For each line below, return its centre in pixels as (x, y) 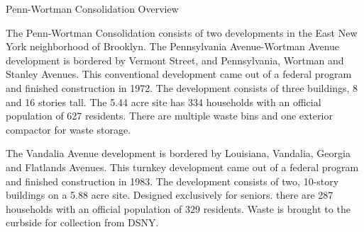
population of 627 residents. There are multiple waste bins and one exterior (169, 116)
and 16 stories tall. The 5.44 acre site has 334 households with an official (164, 101)
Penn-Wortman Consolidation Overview (92, 8)
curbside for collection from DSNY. (82, 222)
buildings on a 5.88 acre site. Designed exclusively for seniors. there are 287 (170, 195)
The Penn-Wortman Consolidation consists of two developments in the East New (182, 32)
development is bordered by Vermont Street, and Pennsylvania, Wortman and (175, 60)
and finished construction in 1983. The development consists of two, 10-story (172, 181)
